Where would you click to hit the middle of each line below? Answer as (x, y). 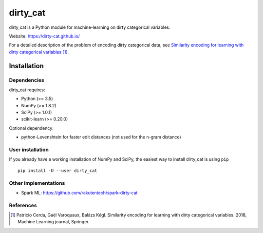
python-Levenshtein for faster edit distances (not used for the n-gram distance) (101, 137)
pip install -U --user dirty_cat (57, 170)
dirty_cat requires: (27, 90)
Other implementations (37, 183)
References (23, 205)
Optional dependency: (31, 128)
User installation (29, 150)
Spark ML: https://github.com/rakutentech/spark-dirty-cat (79, 193)
